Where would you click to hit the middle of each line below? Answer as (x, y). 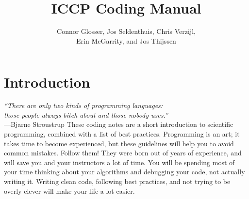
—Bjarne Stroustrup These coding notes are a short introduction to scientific (119, 124)
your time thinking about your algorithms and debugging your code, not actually (124, 172)
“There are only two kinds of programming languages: (83, 105)
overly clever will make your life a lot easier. (69, 191)
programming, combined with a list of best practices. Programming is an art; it (122, 134)
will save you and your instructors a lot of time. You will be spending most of (119, 162)
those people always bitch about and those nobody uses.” (86, 115)
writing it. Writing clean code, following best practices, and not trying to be (117, 181)
